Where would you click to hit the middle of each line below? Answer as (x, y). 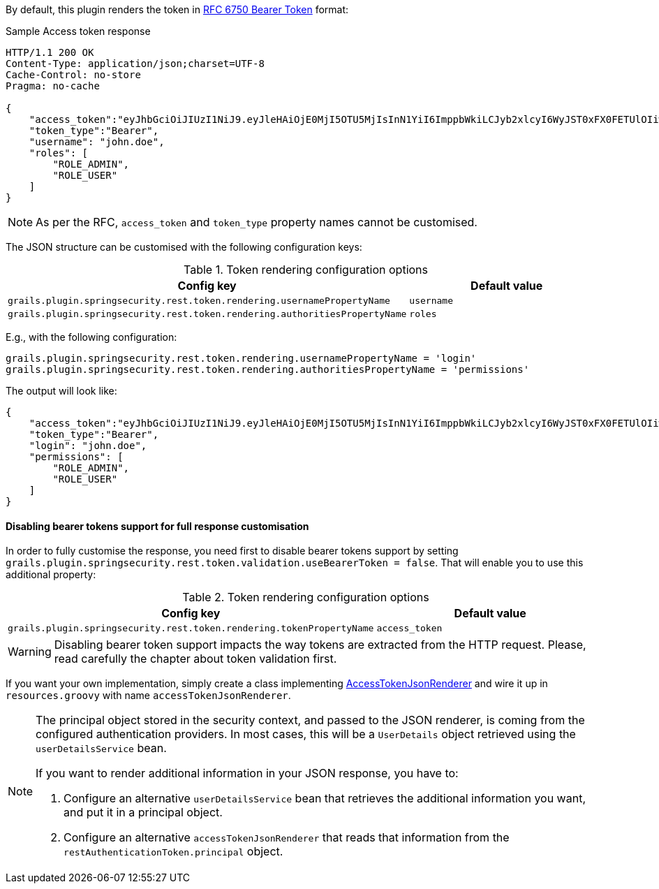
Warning (30, 652)
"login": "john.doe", (88, 446)
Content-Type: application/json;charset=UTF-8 (135, 64)
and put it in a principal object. (143, 813)
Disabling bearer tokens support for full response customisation (157, 526)
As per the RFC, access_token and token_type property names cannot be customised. (257, 222)
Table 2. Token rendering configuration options (306, 597)
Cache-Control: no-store (73, 75)
